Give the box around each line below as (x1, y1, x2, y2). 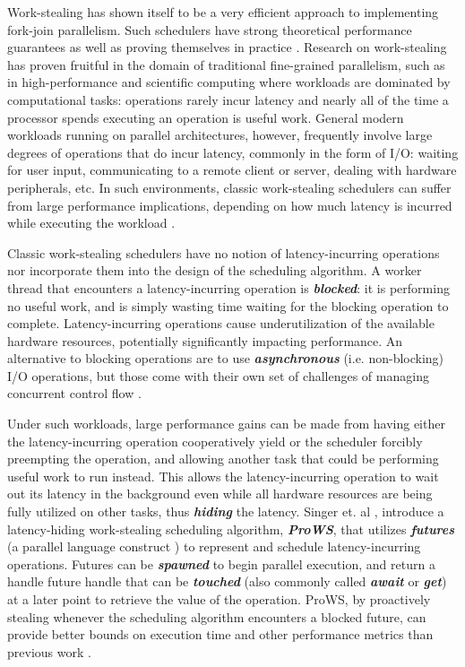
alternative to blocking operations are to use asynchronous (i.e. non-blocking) (7, 349, 444, 368)
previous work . (7, 642, 91, 661)
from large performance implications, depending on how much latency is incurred (7, 195, 452, 214)
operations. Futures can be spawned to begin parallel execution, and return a (7, 554, 435, 573)
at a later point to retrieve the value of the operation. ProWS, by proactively (7, 590, 431, 608)
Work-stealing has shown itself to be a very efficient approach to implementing (7, 3, 439, 21)
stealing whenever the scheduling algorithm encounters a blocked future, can (7, 607, 426, 626)
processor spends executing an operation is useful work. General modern (7, 108, 404, 126)
